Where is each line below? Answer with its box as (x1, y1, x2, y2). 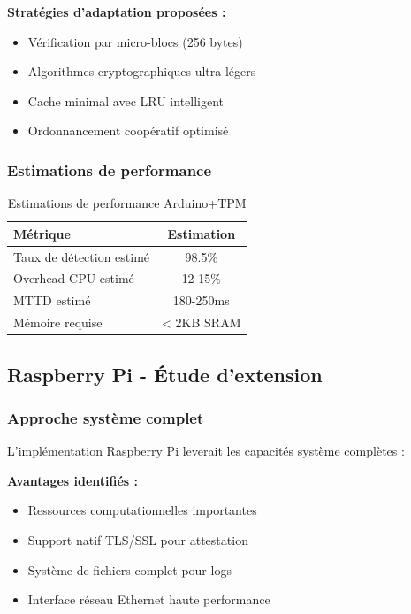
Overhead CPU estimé (13, 269, 134, 288)
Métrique (13, 224, 71, 242)
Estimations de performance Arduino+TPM (7, 194, 247, 212)
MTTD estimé (13, 291, 91, 310)
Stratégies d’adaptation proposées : (7, 3, 226, 20)
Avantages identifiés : (7, 471, 139, 489)
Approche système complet (7, 406, 204, 428)
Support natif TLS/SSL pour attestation (27, 531, 248, 549)
